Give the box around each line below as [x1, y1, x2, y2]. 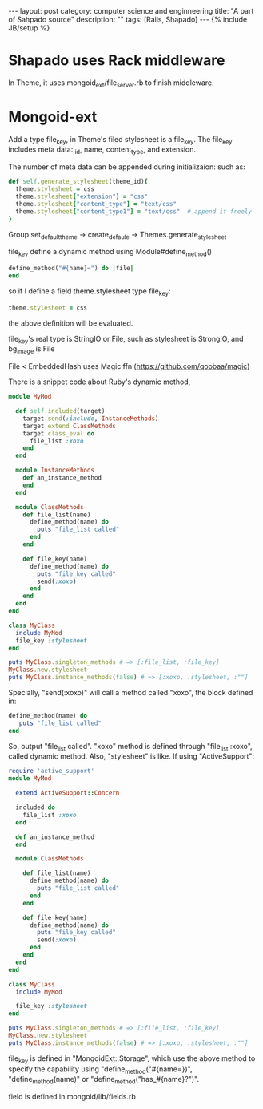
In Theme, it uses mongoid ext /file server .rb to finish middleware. [8, 78, 214, 89]
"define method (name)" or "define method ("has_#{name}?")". [8, 1075, 200, 1086]
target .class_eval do [22, 429, 94, 438]
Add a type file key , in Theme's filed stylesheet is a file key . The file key [8, 134, 233, 146]
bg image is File [8, 344, 55, 356]
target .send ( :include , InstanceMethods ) [22, 415, 159, 423]
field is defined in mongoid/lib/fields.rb [8, 1092, 136, 1102]
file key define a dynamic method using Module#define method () [8, 247, 213, 258]
